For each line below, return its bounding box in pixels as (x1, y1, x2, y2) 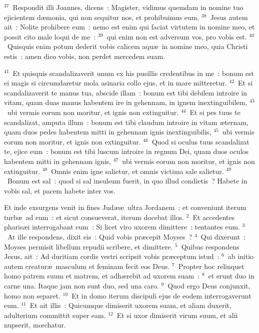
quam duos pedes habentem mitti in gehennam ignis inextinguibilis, (4, 126, 211, 137)
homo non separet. (4, 290, 60, 300)
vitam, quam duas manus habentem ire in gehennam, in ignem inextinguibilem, (4, 97, 247, 107)
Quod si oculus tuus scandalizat (151, 136, 249, 146)
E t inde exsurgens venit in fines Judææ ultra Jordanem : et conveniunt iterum (4, 202, 246, 212)
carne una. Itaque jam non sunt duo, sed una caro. (4, 280, 159, 291)
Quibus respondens (181, 241, 239, 251)
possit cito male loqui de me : (4, 31, 96, 41)
